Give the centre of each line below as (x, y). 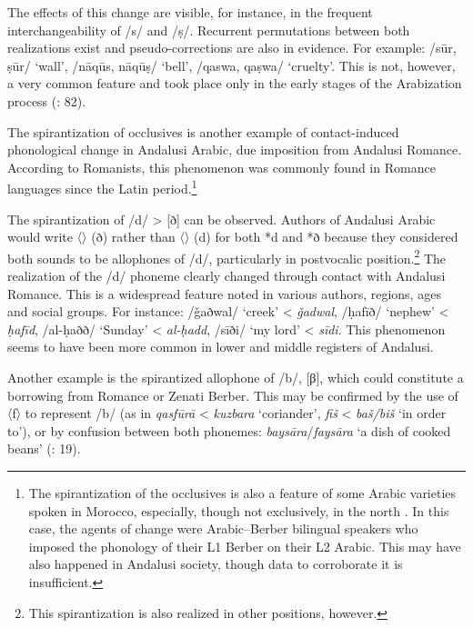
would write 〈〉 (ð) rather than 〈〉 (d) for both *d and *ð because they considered (233, 237)
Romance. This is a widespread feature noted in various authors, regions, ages (224, 293)
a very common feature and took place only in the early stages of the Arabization (235, 83)
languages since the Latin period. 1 (102, 187)
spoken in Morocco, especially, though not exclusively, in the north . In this (239, 510)
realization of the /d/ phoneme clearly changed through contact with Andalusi (226, 276)
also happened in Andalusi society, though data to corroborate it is (216, 564)
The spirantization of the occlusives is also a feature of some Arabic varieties (242, 492)
